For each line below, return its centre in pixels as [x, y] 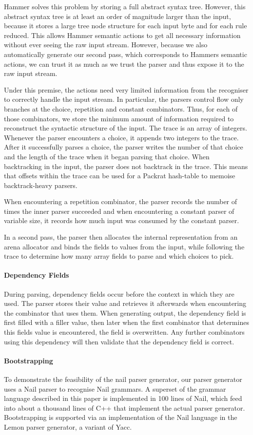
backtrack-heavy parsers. [41, 185]
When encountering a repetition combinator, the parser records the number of [121, 201]
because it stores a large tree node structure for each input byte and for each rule [126, 26]
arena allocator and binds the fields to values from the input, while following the [124, 246]
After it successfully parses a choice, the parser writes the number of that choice [124, 147]
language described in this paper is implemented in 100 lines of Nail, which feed [123, 398]
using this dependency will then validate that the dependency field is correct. [119, 341]
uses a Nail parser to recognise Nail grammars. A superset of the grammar [115, 388]
